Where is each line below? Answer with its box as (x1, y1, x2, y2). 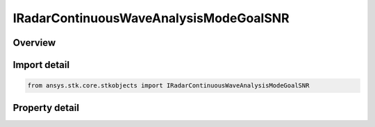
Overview (12, 37, 56, 49)
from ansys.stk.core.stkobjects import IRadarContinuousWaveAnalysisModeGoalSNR (27, 82, 310, 90)
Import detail (12, 59, 69, 71)
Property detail (12, 101, 80, 114)
